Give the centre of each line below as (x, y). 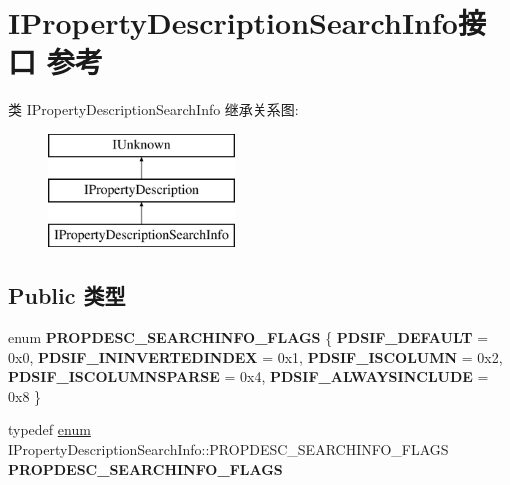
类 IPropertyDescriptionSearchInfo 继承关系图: (153, 109)
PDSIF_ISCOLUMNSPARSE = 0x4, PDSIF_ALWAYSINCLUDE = (248, 376)
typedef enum (49, 429)
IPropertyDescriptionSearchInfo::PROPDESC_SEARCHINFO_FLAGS (228, 449)
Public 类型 (67, 295)
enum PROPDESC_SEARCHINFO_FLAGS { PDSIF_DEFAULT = (248, 337)
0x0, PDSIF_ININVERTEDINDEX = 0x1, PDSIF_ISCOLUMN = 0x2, (255, 356)
